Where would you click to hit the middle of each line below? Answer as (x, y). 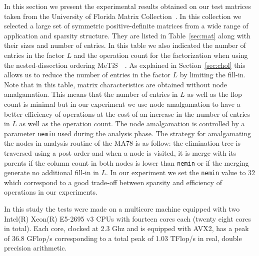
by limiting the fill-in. (213, 75)
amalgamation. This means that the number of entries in (91, 94)
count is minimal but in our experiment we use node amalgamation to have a (122, 104)
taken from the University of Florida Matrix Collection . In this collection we (123, 16)
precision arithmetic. (35, 248)
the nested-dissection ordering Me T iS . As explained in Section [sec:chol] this (125, 65)
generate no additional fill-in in (51, 172)
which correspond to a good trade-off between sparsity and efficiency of (113, 182)
